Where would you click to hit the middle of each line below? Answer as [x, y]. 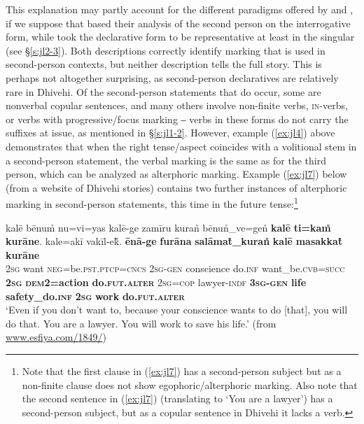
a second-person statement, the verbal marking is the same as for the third [166, 160]
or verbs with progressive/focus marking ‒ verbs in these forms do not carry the [177, 119]
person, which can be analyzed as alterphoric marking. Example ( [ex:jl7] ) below [176, 174]
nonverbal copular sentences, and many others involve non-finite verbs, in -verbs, [177, 105]
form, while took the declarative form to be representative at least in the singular [180, 37]
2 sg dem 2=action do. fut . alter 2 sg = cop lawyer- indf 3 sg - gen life [156, 282]
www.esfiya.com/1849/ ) [56, 337]
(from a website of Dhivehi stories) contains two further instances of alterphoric [176, 187]
